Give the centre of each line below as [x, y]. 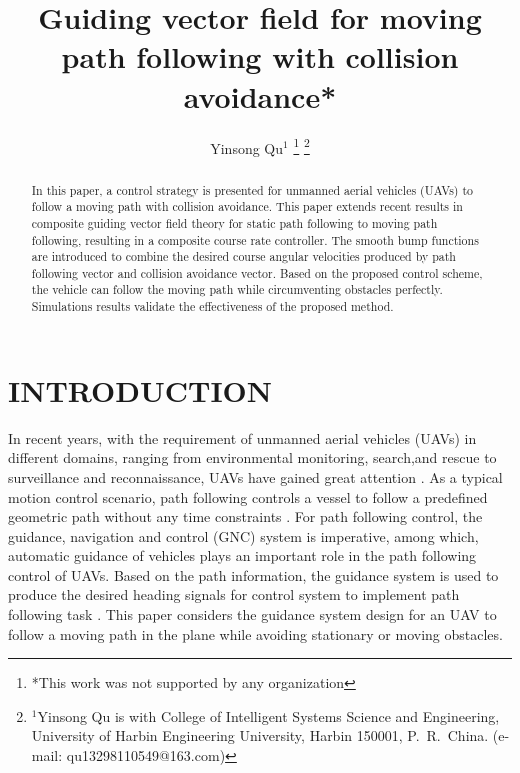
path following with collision [260, 56]
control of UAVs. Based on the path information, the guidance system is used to [253, 574]
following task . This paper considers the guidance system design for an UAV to [252, 614]
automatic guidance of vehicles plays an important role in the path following [242, 555]
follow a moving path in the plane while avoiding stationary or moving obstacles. [255, 633]
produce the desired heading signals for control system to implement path [234, 594]
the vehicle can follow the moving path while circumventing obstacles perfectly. [237, 289]
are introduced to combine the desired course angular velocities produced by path [243, 256]
